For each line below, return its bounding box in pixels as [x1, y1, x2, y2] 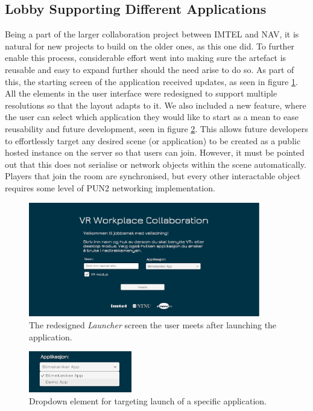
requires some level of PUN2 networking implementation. [5, 181, 215, 194]
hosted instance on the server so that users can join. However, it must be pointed [5, 146, 305, 159]
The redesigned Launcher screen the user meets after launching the [29, 319, 277, 331]
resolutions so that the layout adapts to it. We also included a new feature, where [5, 98, 306, 111]
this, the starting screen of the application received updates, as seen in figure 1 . [5, 75, 298, 88]
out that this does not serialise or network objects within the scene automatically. [5, 158, 306, 170]
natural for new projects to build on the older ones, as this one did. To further [5, 39, 295, 52]
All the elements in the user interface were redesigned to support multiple [5, 87, 277, 100]
